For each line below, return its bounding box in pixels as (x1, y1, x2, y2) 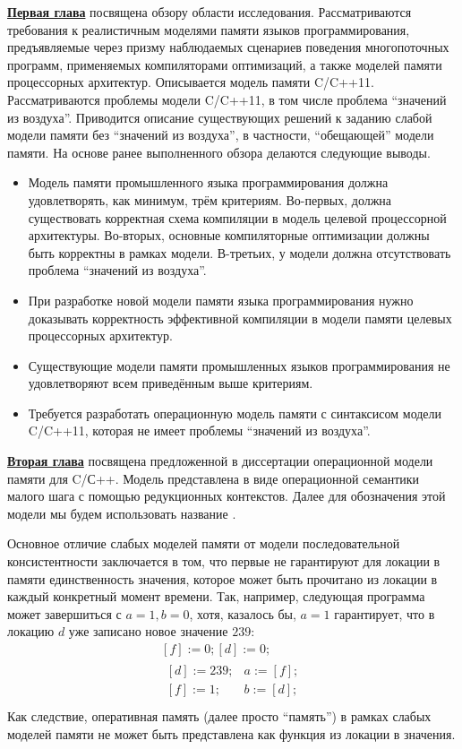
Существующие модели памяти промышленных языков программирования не (28, 356, 450, 374)
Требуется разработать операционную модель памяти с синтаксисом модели (28, 403, 442, 422)
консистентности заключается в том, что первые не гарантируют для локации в (7, 552, 441, 571)
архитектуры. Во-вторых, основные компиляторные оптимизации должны (28, 226, 430, 245)
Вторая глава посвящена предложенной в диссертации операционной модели (7, 452, 433, 470)
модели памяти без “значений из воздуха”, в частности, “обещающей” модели (7, 125, 434, 144)
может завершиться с (7, 604, 122, 623)
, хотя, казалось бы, (189, 604, 296, 623)
